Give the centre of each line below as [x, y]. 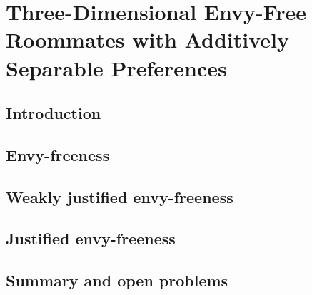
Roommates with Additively [147, 40]
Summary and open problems [117, 280]
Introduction [54, 113]
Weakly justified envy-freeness [120, 196]
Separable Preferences [116, 67]
